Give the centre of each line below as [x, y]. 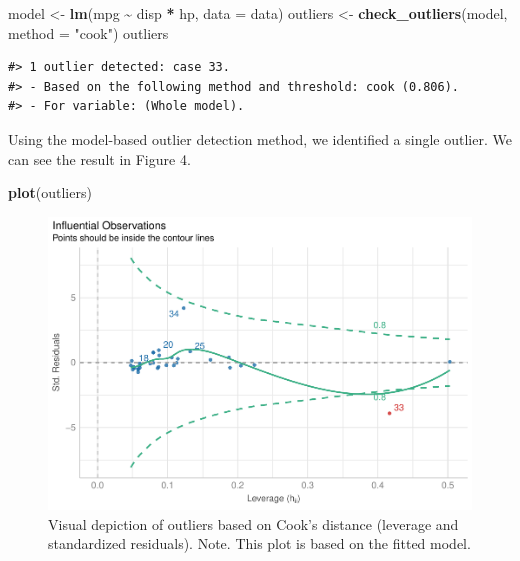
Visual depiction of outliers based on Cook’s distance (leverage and [253, 523]
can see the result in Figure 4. [99, 158]
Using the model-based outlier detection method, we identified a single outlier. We [260, 138]
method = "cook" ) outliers [88, 32]
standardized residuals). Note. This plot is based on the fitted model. [259, 543]
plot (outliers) [50, 192]
